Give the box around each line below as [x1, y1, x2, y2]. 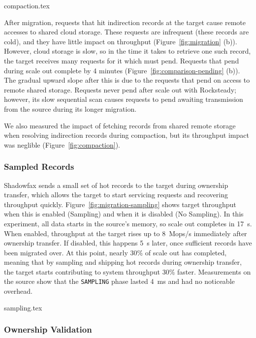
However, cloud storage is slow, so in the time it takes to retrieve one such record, [4, 46, 251, 56]
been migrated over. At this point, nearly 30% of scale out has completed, [4, 247, 227, 257]
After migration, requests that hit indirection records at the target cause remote [4, 17, 246, 27]
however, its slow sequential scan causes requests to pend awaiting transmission [4, 94, 243, 104]
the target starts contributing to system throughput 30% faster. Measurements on [4, 266, 251, 277]
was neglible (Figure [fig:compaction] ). [4, 139, 121, 150]
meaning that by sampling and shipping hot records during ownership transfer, [4, 257, 242, 267]
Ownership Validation [4, 323, 92, 336]
